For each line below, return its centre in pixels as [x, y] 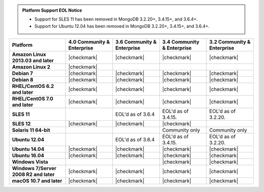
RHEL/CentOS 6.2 [33, 86]
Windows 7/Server [34, 169]
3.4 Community [181, 42]
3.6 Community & [136, 42]
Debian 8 [23, 80]
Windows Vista [30, 162]
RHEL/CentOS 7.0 [33, 99]
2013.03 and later [33, 61]
